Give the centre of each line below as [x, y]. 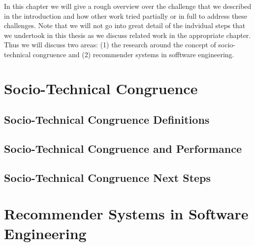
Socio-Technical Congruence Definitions [107, 120]
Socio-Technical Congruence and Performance [123, 149]
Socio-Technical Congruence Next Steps [108, 177]
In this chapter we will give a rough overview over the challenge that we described [128, 6]
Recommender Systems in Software [126, 214]
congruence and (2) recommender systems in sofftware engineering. [133, 54]
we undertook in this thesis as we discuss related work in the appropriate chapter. [127, 35]
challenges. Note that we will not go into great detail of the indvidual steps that [125, 25]
